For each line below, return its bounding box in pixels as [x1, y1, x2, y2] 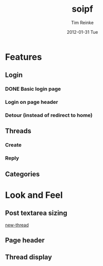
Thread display [5, 253, 52, 261]
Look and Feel [5, 190, 63, 200]
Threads [5, 127, 32, 135]
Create [5, 142, 22, 148]
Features [5, 51, 42, 62]
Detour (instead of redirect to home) [5, 112, 93, 119]
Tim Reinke [71, 20, 94, 25]
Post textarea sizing [5, 209, 68, 218]
